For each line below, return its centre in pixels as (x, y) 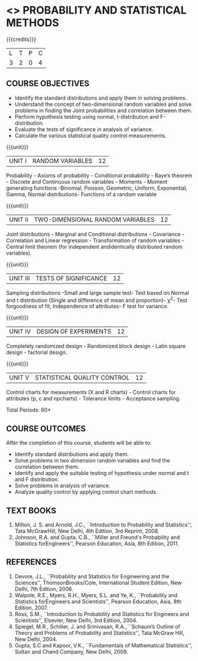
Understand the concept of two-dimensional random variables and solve (103, 104)
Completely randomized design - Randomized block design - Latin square (96, 346)
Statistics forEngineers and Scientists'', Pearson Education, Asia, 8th (98, 601)
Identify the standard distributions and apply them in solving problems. (101, 97)
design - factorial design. (37, 353)
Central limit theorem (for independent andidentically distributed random (94, 246)
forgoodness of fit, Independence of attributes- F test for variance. (87, 306)
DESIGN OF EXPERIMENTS (74, 331)
